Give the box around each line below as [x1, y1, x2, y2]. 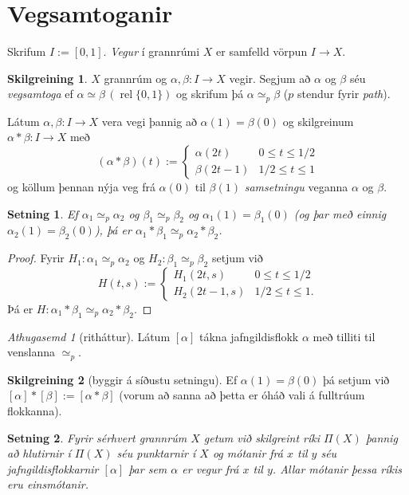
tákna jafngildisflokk [199, 328, 299, 344]
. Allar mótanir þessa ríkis [272, 460, 402, 477]
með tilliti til [313, 328, 376, 344]
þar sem [128, 460, 167, 477]
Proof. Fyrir [7, 249, 65, 266]
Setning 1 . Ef [7, 205, 78, 222]
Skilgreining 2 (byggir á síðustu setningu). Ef [7, 371, 238, 387]
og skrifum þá [176, 85, 244, 102]
